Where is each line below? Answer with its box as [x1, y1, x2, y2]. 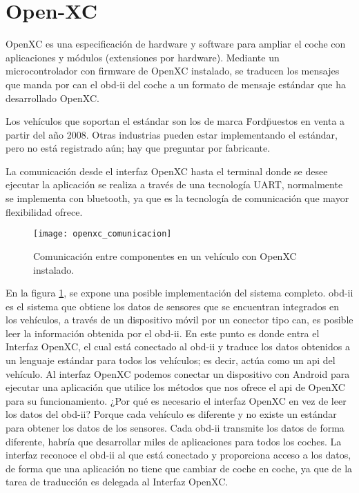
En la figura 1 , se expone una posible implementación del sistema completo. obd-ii [6, 285, 353, 300]
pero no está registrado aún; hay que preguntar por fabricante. [6, 141, 271, 155]
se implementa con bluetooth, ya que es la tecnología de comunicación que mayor [6, 191, 349, 205]
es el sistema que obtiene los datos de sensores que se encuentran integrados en [6, 299, 340, 313]
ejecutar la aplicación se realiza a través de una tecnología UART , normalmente [6, 177, 343, 192]
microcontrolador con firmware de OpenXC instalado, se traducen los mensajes [6, 63, 340, 78]
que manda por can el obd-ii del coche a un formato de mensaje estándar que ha [6, 77, 346, 91]
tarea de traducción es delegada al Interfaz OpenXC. [6, 474, 229, 489]
